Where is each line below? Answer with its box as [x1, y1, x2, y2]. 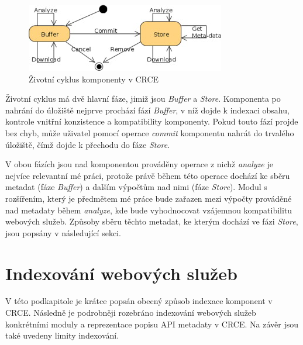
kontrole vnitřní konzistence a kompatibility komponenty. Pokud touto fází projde [5, 115, 298, 127]
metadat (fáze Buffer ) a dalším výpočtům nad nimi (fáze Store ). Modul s [5, 181, 267, 193]
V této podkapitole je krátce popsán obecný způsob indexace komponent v [5, 295, 273, 307]
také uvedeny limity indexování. [5, 329, 119, 341]
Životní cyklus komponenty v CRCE [29, 73, 159, 85]
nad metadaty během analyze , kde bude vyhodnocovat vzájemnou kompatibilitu [5, 203, 292, 216]
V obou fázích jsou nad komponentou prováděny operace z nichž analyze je [5, 158, 273, 170]
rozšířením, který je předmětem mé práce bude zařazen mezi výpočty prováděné [5, 192, 292, 204]
